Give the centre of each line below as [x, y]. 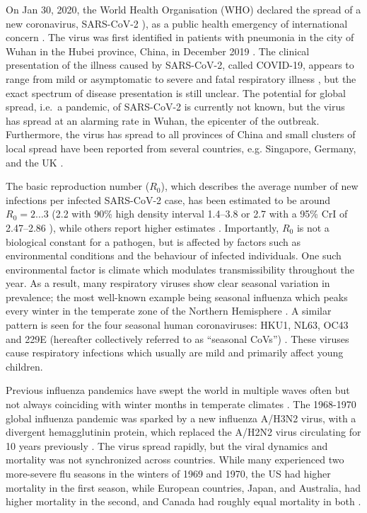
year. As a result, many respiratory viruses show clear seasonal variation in [168, 283]
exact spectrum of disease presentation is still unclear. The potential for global [176, 92]
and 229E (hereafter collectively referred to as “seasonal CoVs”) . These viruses [177, 338]
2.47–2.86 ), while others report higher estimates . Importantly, [142, 227]
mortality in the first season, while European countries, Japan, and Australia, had [183, 487]
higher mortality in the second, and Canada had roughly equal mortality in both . [183, 501]
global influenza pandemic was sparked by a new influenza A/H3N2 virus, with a [181, 418]
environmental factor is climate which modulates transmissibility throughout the [180, 269]
